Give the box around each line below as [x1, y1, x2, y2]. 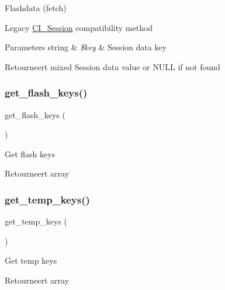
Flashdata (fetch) [5, 2, 67, 13]
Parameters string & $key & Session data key [5, 41, 167, 53]
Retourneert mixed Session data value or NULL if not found [5, 60, 220, 72]
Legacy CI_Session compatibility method [5, 21, 153, 33]
